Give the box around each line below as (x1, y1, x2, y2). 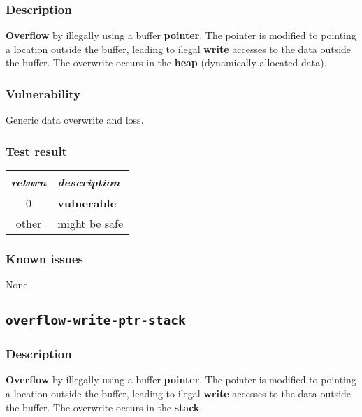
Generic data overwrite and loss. (6, 112, 144, 127)
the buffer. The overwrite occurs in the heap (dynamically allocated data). (6, 55, 327, 70)
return (11, 174, 47, 191)
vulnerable (57, 195, 117, 212)
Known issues (6, 249, 83, 267)
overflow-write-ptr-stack (6, 313, 186, 328)
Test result (6, 142, 67, 159)
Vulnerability (6, 85, 81, 102)
